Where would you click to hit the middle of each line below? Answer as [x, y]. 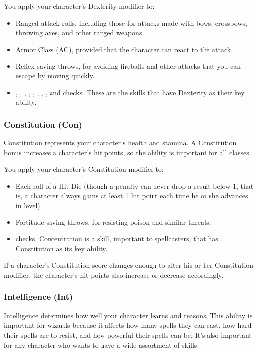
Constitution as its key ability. [62, 248]
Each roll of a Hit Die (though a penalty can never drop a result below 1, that [134, 185]
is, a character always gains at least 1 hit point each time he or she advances [132, 195]
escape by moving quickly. [55, 75]
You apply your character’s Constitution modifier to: [84, 169]
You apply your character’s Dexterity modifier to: [79, 6]
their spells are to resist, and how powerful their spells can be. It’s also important [128, 334]
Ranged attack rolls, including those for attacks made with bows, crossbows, [131, 23]
